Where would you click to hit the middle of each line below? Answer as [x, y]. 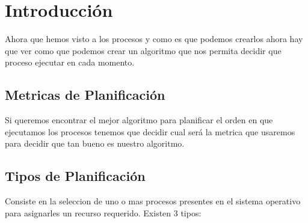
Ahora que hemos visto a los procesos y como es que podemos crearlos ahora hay [154, 39]
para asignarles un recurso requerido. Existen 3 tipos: [103, 212]
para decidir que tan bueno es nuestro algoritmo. [95, 143]
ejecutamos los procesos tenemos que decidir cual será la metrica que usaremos [150, 131]
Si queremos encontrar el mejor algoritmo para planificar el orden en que [139, 120]
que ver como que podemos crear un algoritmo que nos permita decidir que [143, 50]
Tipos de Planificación [75, 176]
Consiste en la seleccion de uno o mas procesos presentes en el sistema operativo [153, 201]
